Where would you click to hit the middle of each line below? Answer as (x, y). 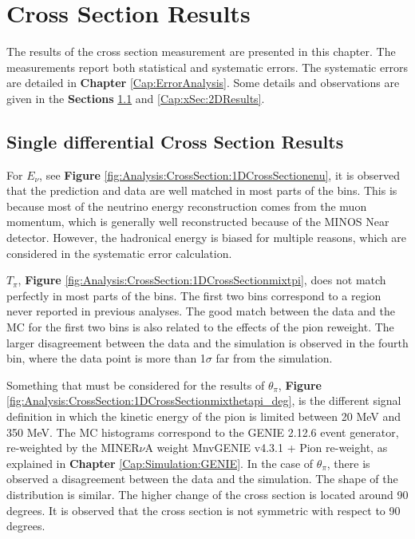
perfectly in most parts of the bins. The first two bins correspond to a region (194, 295)
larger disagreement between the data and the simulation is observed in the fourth (207, 342)
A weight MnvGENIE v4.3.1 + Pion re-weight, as (266, 448)
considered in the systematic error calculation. (119, 253)
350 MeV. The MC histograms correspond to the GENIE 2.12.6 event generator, (203, 432)
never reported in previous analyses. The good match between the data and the (201, 311)
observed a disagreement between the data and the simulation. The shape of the (202, 479)
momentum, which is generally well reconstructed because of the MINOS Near (198, 222)
